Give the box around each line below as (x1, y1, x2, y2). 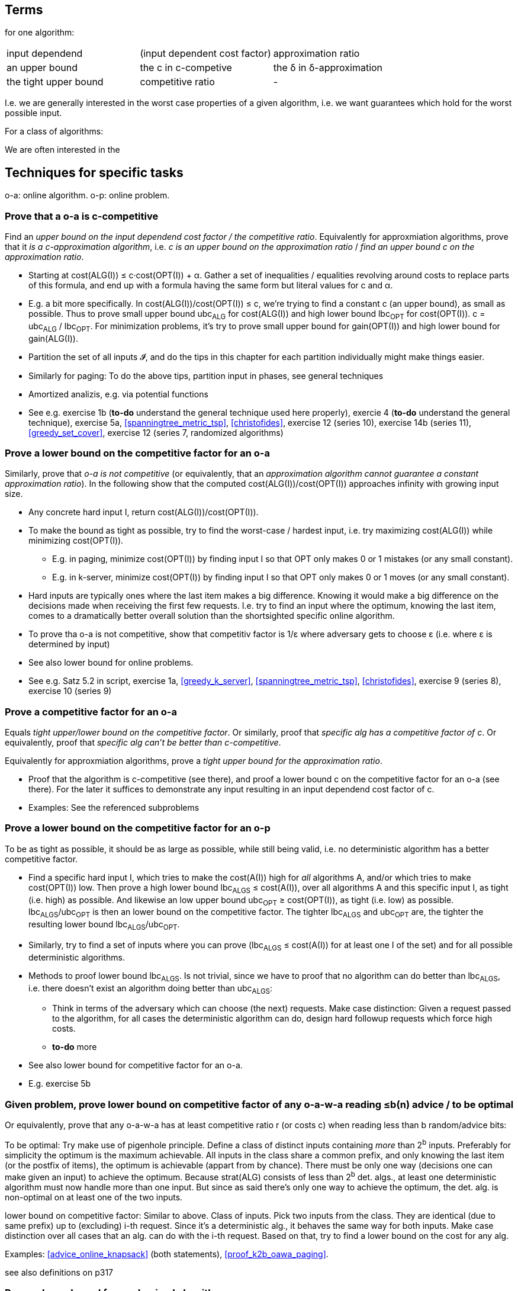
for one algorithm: (5, 27, 75, 38)
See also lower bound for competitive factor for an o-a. (28, 1060, 243, 1071)
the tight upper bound (7, 76, 104, 88)
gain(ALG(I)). (28, 333, 78, 343)
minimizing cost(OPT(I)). (28, 535, 124, 546)
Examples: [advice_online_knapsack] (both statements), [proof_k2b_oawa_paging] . (5, 1248, 329, 1259)
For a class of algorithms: (5, 126, 104, 137)
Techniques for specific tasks (5, 165, 184, 180)
